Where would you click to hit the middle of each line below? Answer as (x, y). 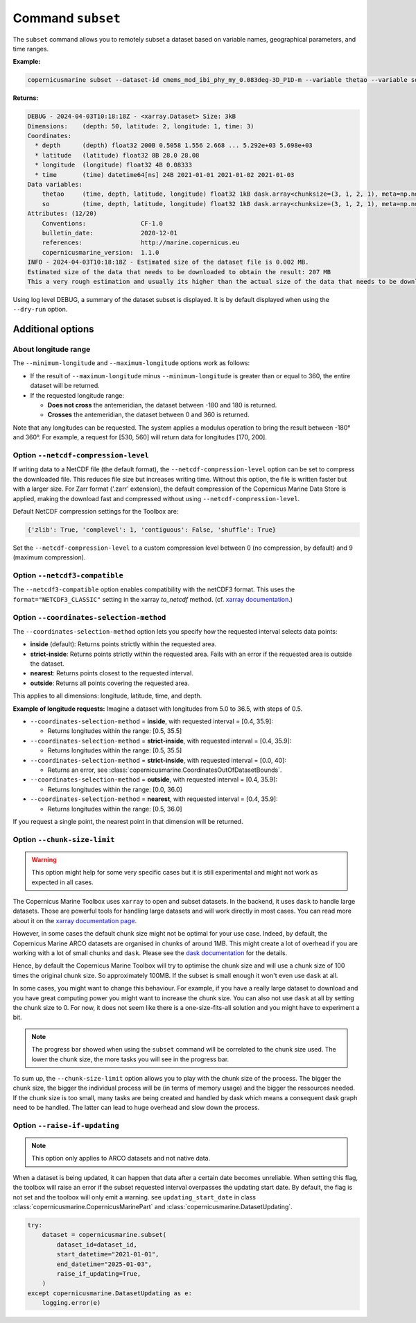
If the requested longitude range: (77, 395)
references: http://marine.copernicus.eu (141, 243)
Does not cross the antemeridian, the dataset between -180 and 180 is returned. (162, 405)
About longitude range (52, 349)
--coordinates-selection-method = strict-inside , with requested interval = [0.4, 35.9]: (161, 741)
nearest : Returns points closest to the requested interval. (112, 673)
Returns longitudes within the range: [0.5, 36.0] (115, 809)
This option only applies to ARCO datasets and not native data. (121, 1158)
